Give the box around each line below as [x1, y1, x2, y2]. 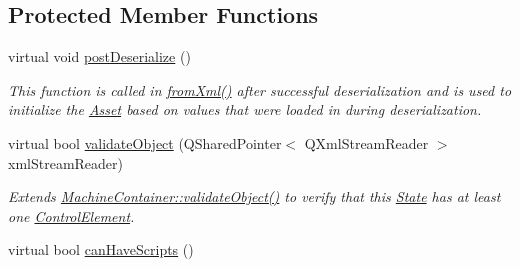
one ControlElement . [8, 205, 135, 226]
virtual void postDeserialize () [8, 46, 191, 67]
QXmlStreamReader [304, 132, 429, 153]
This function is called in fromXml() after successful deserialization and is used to [8, 79, 512, 100]
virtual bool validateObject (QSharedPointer [8, 132, 282, 153]
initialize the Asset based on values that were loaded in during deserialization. [8, 99, 482, 120]
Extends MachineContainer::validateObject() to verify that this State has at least [8, 186, 501, 207]
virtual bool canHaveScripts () [8, 239, 194, 260]
